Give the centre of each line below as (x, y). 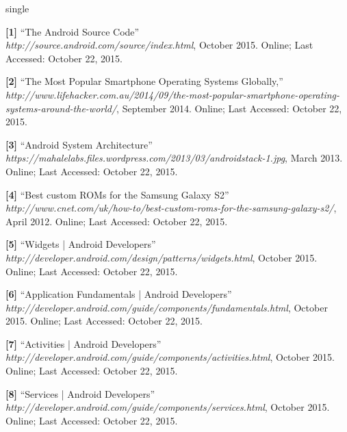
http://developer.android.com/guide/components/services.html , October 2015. (168, 407)
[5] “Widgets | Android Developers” (81, 244)
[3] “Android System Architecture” (79, 144)
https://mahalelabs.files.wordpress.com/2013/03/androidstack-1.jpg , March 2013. (174, 158)
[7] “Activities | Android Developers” (83, 343)
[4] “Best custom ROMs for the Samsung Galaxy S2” (117, 194)
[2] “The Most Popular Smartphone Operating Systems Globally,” (144, 81)
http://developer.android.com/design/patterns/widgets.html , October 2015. (162, 257)
